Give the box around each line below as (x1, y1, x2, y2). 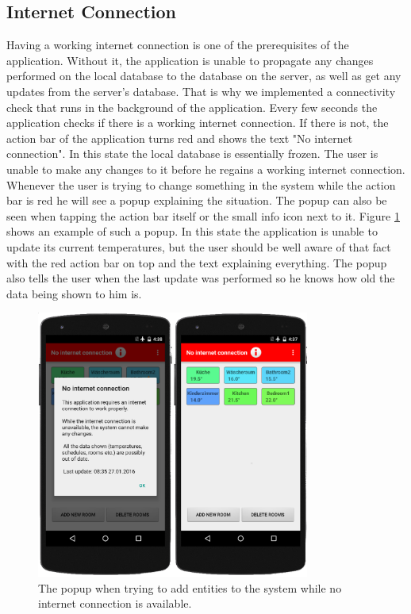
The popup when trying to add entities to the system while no (38, 579, 342, 596)
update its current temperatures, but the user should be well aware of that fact (6, 238, 391, 255)
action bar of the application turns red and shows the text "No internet (6, 129, 353, 146)
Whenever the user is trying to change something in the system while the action (6, 176, 396, 193)
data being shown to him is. (6, 285, 142, 301)
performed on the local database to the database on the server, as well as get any (6, 67, 401, 84)
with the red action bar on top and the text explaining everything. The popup (6, 254, 387, 271)
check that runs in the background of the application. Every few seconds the (6, 98, 378, 115)
